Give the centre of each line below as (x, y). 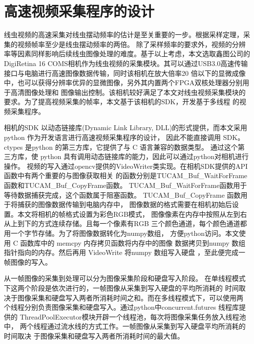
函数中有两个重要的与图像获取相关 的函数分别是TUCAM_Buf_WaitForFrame (126, 175)
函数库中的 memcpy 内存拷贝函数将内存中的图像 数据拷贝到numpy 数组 (133, 242)
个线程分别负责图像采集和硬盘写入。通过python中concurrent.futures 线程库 (121, 307)
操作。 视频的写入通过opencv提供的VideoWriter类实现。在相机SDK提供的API (126, 166)
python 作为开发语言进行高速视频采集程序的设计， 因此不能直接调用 (113, 137)
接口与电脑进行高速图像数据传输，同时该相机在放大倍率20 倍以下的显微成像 (125, 73)
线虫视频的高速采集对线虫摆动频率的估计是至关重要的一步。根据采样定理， (124, 34)
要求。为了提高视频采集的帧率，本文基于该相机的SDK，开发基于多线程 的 (122, 102)
